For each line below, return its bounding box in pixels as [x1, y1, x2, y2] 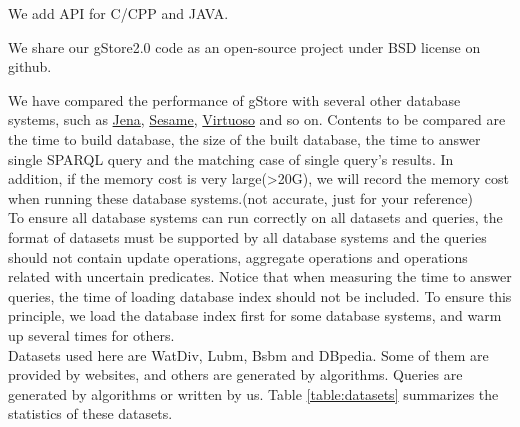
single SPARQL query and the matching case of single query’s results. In [8, 148, 454, 169]
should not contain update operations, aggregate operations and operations [8, 246, 468, 267]
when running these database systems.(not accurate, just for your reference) [8, 187, 474, 208]
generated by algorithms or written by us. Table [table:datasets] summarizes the [8, 383, 499, 404]
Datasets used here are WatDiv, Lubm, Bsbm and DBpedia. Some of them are [8, 344, 489, 365]
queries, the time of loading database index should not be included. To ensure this [8, 285, 512, 306]
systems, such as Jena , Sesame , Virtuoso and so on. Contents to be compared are [8, 109, 506, 130]
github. [8, 56, 52, 77]
